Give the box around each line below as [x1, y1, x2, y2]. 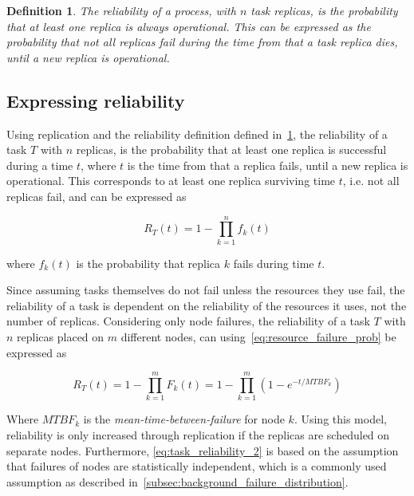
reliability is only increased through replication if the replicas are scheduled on [6, 426, 390, 443]
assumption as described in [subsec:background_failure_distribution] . [6, 473, 349, 490]
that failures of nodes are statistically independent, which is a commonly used [6, 458, 387, 474]
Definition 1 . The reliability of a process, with [6, 2, 236, 18]
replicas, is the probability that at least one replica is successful [76, 141, 387, 158]
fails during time [233, 254, 314, 271]
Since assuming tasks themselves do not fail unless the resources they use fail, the [6, 281, 405, 298]
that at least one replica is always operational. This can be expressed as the [6, 18, 371, 34]
